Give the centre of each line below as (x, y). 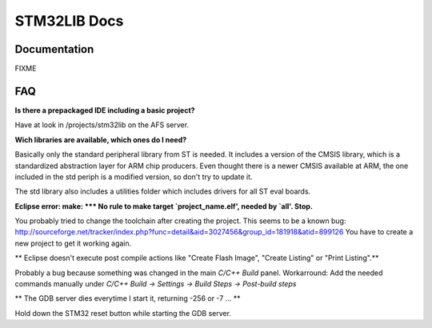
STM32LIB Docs (69, 21)
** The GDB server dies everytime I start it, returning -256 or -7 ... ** (128, 298)
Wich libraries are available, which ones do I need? (101, 139)
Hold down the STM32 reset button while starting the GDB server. (123, 313)
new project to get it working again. (73, 243)
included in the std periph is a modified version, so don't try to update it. (134, 177)
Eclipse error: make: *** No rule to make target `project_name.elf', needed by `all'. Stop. (164, 206)
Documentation (54, 49)
